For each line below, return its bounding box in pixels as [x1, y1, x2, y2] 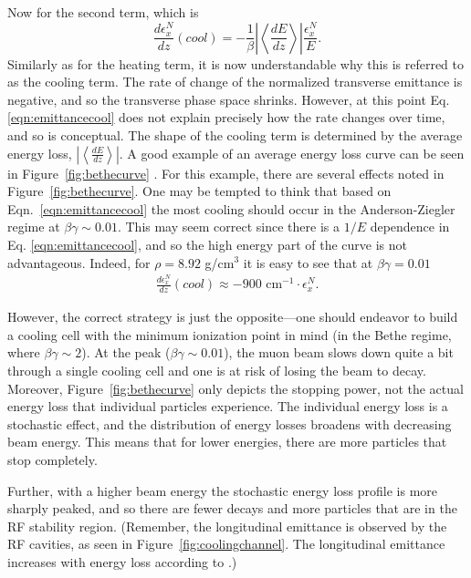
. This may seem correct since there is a [117, 217, 340, 236]
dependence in [370, 217, 450, 236]
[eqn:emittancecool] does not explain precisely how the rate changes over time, [7, 108, 445, 127]
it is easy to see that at [243, 253, 373, 272]
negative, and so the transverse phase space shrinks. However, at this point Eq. [7, 89, 450, 108]
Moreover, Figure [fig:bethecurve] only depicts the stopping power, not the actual [7, 378, 464, 397]
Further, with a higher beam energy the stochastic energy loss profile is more [7, 480, 438, 500]
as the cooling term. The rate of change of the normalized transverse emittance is [7, 72, 463, 91]
